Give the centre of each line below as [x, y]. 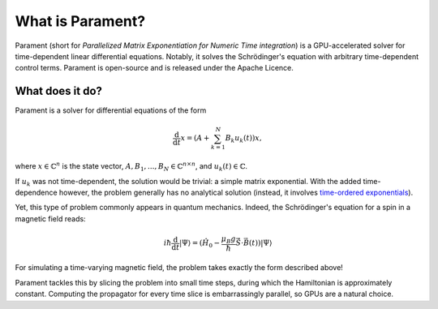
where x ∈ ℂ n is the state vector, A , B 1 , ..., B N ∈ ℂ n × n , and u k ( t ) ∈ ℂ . [131, 167]
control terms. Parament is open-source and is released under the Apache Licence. [154, 68]
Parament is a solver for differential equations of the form [111, 110]
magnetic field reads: [50, 218]
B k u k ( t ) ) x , [244, 139]
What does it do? [59, 91]
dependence [36, 192]
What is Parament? [80, 21]
